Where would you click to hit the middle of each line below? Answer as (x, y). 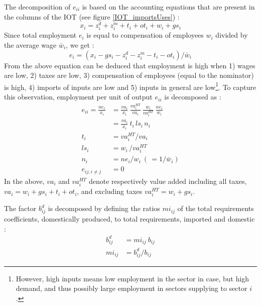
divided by (232, 35)
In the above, (24, 181)
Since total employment (40, 35)
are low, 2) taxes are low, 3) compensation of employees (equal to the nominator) (129, 75)
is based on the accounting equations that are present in (168, 7)
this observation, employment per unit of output (78, 97)
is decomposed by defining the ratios (104, 208)
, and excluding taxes (110, 191)
